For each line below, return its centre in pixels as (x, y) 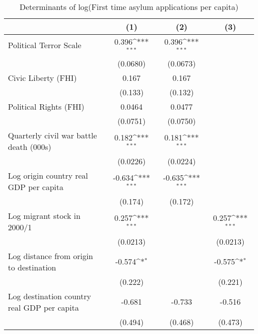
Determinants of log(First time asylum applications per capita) (129, 7)
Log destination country (50, 296)
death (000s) (30, 146)
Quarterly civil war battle (53, 135)
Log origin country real (48, 175)
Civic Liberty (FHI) (42, 77)
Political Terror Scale (45, 45)
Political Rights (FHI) (46, 106)
